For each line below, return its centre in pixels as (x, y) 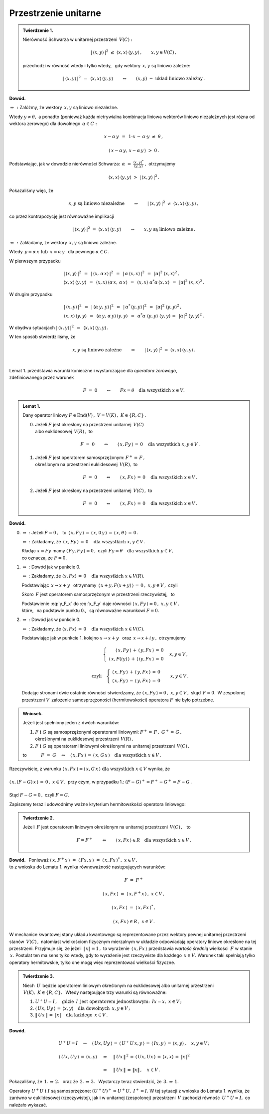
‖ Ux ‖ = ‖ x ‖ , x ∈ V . (136, 1070)
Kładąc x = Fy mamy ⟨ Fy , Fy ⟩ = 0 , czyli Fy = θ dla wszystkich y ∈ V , (98, 551)
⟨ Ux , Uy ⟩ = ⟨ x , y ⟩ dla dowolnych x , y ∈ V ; (83, 1008)
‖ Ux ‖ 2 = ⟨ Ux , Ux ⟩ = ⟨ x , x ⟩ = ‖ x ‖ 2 (151, 1056)
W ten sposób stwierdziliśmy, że (42, 337)
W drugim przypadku (31, 294)
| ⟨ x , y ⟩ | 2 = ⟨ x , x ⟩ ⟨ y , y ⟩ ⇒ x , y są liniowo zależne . (134, 229)
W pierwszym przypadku (35, 261)
